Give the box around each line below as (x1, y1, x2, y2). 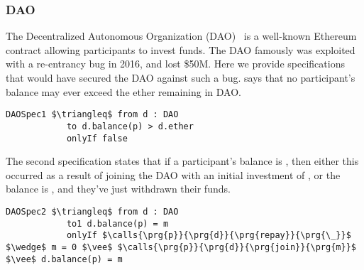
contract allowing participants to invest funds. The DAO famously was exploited (6, 42, 355, 57)
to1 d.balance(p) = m (66, 218, 169, 229)
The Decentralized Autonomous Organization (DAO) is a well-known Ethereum (6, 28, 357, 43)
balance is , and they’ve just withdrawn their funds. (6, 181, 231, 196)
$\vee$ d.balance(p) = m (6, 254, 123, 264)
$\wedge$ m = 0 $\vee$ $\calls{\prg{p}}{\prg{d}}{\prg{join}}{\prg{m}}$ (6, 242, 356, 252)
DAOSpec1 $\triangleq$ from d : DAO (6, 109, 179, 120)
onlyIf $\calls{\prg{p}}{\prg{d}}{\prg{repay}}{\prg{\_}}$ (66, 230, 351, 241)
